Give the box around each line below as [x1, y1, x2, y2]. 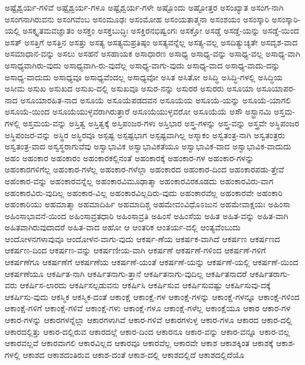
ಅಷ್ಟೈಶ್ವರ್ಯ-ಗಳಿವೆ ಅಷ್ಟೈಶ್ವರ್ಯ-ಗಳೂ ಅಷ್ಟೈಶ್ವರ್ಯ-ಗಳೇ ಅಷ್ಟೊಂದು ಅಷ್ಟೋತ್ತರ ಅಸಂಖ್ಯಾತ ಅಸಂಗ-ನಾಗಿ [5, 1, 284, 13]
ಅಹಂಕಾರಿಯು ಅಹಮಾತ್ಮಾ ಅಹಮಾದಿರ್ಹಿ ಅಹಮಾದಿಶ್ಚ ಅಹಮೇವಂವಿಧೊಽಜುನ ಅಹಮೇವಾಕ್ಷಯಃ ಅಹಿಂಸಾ [5, 198, 290, 210]
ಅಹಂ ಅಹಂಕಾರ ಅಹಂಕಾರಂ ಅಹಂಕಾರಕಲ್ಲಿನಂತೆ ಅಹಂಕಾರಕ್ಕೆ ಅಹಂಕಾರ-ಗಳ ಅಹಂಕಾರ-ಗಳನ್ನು [5, 151, 254, 164]
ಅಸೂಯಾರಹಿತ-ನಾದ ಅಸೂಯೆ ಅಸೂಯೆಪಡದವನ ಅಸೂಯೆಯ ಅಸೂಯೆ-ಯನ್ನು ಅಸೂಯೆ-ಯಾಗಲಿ [20, 93, 291, 106]
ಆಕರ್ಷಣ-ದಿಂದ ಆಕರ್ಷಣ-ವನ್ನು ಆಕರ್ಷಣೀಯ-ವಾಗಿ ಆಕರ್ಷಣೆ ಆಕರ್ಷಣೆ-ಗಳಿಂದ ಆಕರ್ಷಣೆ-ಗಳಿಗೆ [5, 244, 266, 256]
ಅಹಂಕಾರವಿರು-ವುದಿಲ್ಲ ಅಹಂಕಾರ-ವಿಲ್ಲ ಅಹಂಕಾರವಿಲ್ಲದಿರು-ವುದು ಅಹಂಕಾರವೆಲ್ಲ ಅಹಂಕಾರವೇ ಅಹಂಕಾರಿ [5, 186, 283, 198]
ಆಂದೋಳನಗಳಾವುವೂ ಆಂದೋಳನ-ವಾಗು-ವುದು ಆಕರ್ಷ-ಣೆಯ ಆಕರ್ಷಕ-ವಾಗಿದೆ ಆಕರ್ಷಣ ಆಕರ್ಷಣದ [5, 232, 280, 245]
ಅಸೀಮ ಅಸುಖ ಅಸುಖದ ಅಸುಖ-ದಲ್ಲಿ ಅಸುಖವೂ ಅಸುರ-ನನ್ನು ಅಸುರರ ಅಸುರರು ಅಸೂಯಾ [5, 82, 254, 94]
